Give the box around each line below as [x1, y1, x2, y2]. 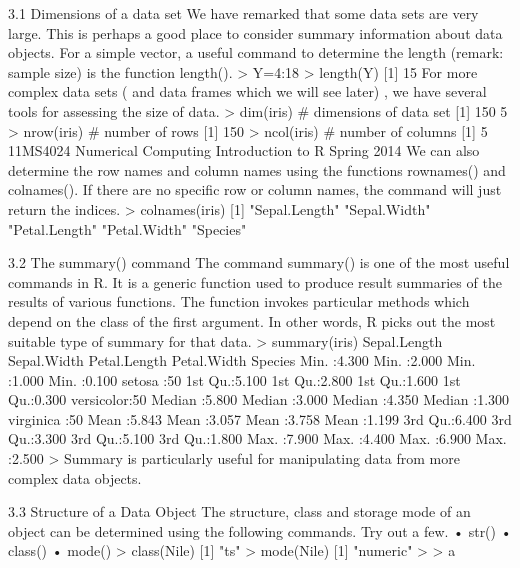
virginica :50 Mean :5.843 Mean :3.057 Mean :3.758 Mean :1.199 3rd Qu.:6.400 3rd [8, 408, 512, 429]
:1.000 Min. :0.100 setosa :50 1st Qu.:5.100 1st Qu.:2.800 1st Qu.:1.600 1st [8, 369, 461, 390]
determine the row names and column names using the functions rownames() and [8, 159, 506, 180]
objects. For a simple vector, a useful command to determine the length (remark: [8, 42, 504, 63]
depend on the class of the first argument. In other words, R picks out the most [8, 310, 496, 331]
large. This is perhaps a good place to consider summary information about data [8, 22, 503, 43]
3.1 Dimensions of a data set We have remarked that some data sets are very [8, 3, 479, 23]
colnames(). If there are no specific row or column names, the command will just [8, 179, 502, 200]
